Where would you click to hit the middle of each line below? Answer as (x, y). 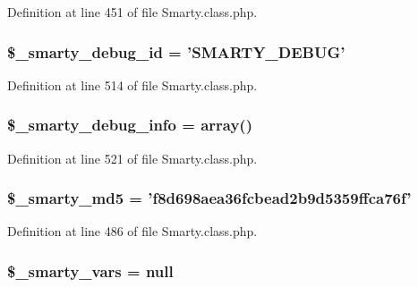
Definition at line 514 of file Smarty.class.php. (132, 84)
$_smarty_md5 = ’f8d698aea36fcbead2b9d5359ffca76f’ (209, 198)
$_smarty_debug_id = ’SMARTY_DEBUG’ (176, 51)
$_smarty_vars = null (90, 270)
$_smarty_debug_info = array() (130, 125)
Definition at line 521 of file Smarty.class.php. (132, 158)
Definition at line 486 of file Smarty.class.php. (132, 231)
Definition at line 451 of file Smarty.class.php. (132, 12)
